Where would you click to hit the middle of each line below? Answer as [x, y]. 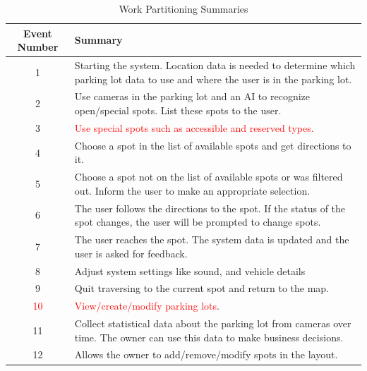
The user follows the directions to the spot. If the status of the [210, 208]
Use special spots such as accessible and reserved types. [194, 127]
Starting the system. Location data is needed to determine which [215, 65]
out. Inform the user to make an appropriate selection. [192, 190]
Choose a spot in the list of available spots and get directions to [213, 145]
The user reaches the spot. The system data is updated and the [212, 239]
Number [38, 47]
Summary [98, 40]
